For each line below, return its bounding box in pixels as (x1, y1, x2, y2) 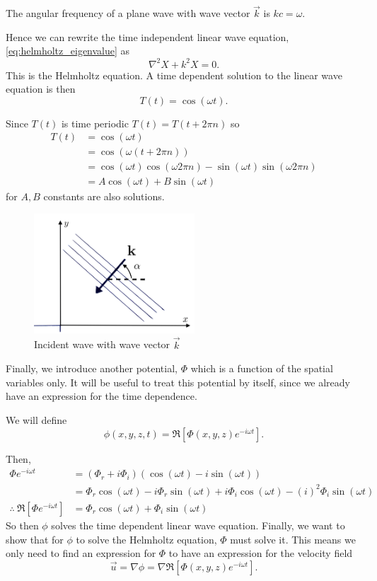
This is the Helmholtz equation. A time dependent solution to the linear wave (6, 67, 342, 82)
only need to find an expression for (6, 546, 156, 560)
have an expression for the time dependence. (6, 389, 197, 403)
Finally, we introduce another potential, (6, 361, 178, 376)
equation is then (6, 81, 76, 96)
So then (6, 517, 39, 532)
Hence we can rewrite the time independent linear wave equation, (6, 29, 289, 44)
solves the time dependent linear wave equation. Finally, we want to (51, 517, 345, 532)
